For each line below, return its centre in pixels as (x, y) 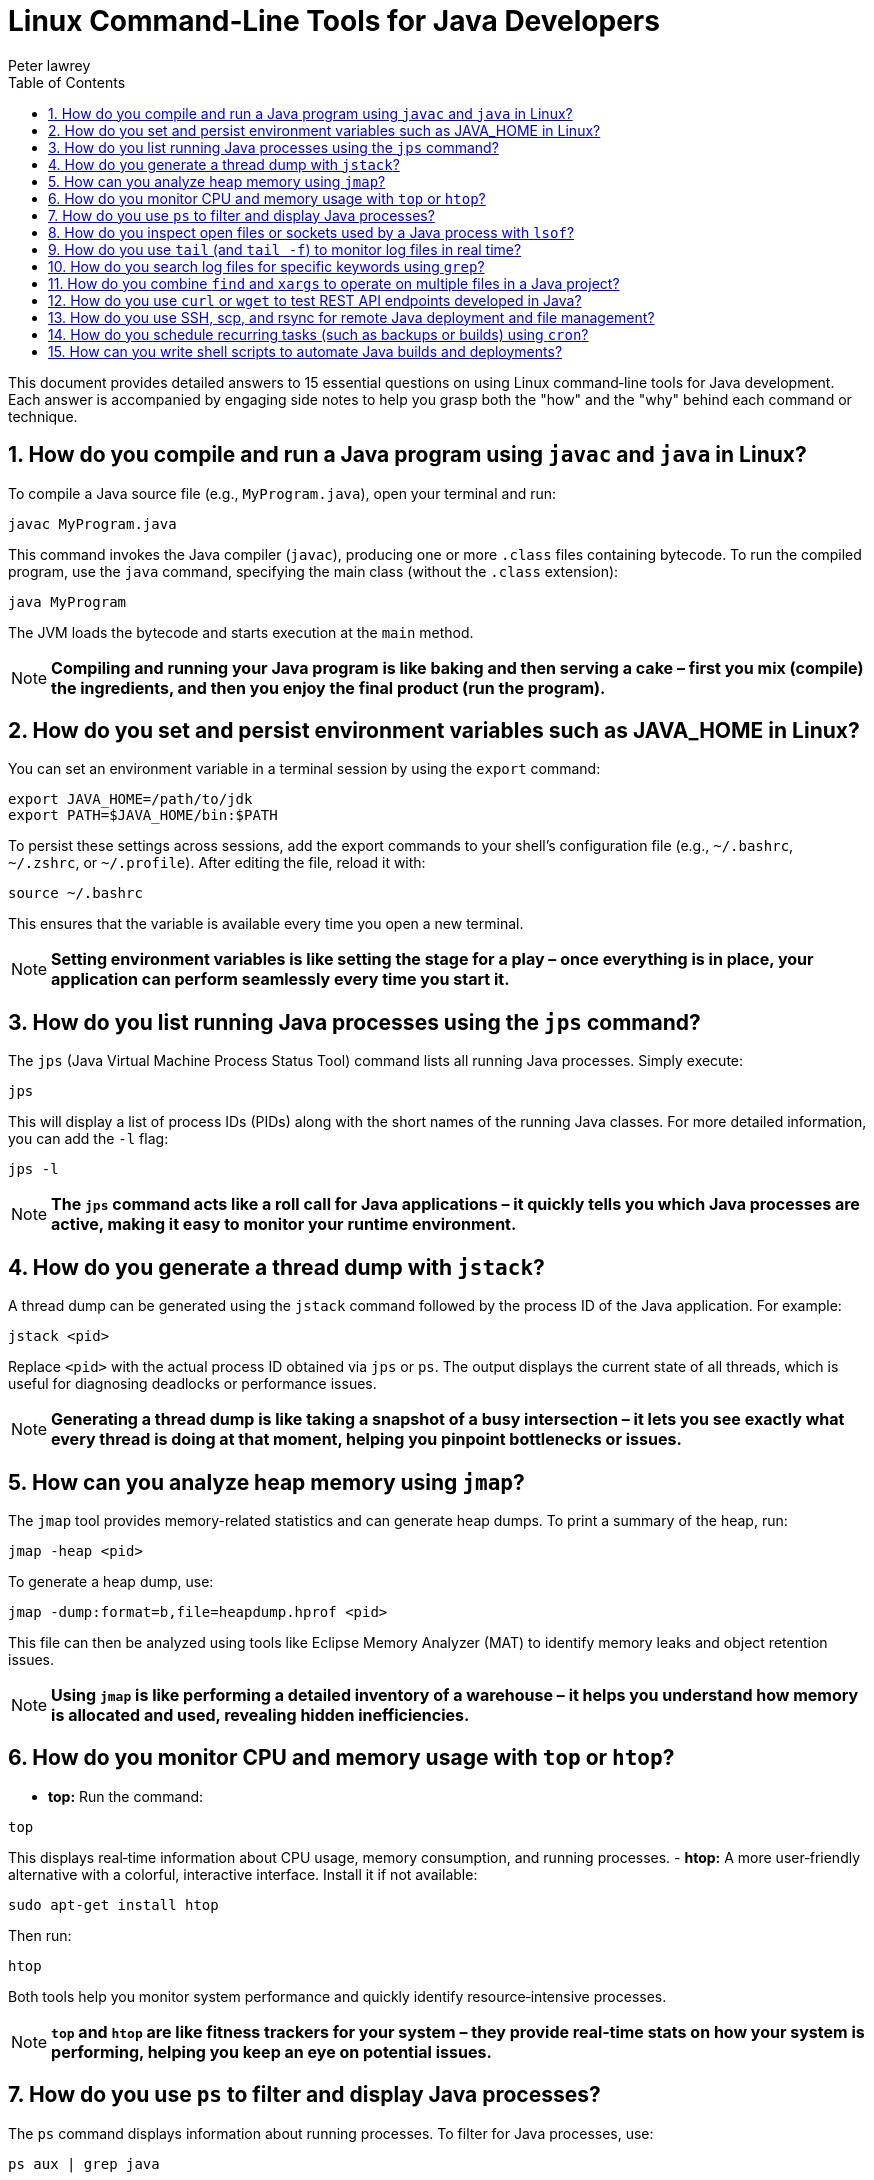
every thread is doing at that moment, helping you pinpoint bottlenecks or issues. (366, 1439)
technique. (43, 416)
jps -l (33, 1169)
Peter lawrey (49, 65)
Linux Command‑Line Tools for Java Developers (334, 21)
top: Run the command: (126, 1796)
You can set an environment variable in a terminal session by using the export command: (304, 769)
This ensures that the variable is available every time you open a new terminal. (266, 924)
